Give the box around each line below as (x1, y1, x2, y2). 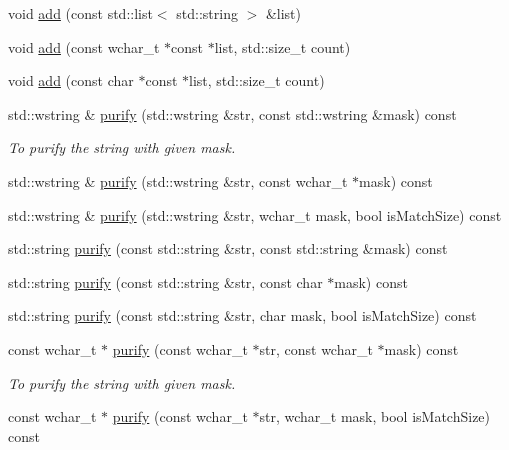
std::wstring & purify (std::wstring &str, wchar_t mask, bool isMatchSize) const (8, 204, 502, 225)
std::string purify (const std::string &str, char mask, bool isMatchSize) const (8, 305, 477, 326)
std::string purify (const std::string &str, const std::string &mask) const (8, 238, 448, 259)
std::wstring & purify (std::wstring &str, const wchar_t (8, 170, 348, 191)
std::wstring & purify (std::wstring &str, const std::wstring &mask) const (8, 103, 457, 124)
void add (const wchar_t (8, 36, 160, 57)
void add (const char (8, 70, 134, 91)
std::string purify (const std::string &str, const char (8, 271, 323, 292)
